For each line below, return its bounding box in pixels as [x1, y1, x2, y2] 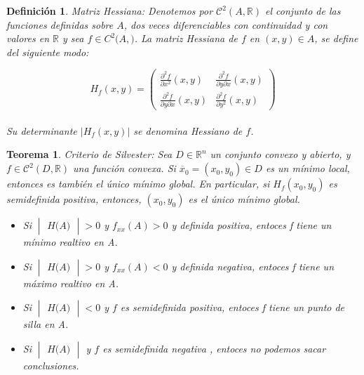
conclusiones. [22, 357, 79, 372]
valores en [6, 31, 50, 46]
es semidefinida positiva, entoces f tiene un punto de [120, 300, 345, 315]
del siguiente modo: [6, 44, 89, 59]
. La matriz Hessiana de [134, 31, 238, 46]
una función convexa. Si [73, 161, 176, 176]
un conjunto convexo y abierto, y [210, 147, 351, 162]
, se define [314, 31, 358, 46]
